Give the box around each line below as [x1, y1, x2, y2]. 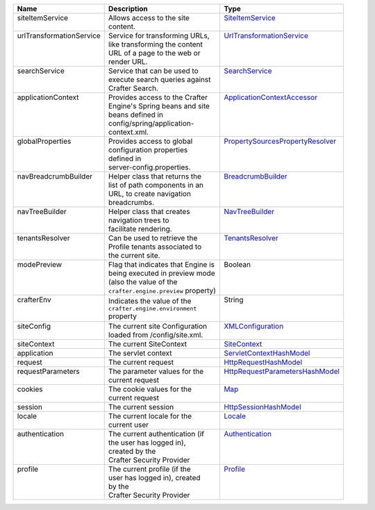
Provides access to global [108, 136, 193, 146]
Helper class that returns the [108, 172, 201, 181]
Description [108, 4, 149, 13]
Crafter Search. [108, 83, 159, 93]
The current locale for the [108, 411, 192, 420]
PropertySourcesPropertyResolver [223, 136, 337, 146]
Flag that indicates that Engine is [108, 260, 215, 269]
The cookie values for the [108, 384, 192, 394]
